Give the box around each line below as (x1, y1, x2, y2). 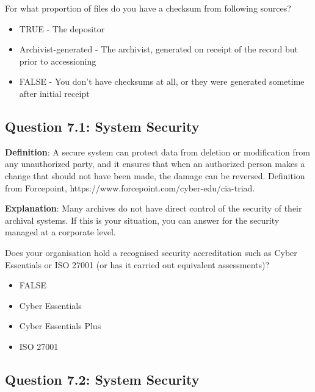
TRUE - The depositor (19, 22, 105, 35)
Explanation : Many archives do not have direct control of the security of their (5, 202, 302, 215)
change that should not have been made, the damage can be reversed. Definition (5, 169, 305, 182)
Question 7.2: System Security (5, 369, 200, 388)
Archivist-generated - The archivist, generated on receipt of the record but (19, 43, 298, 55)
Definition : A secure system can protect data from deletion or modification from (5, 145, 310, 158)
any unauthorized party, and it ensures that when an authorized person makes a (5, 157, 305, 170)
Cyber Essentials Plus (19, 319, 101, 332)
